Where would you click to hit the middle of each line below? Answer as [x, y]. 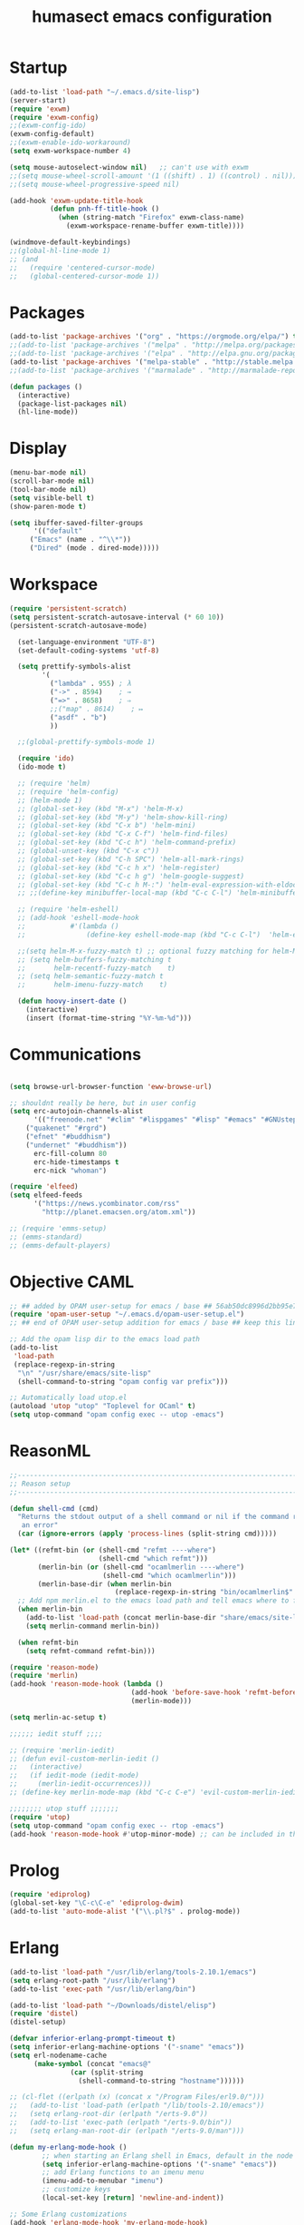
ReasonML [50, 1451]
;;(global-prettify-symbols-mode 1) [86, 742]
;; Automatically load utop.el [68, 1398]
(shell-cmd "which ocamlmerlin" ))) [170, 1575]
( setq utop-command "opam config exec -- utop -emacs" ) [117, 1415]
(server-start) [38, 100]
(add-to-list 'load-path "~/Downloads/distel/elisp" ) [113, 2005]
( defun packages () [46, 387]
